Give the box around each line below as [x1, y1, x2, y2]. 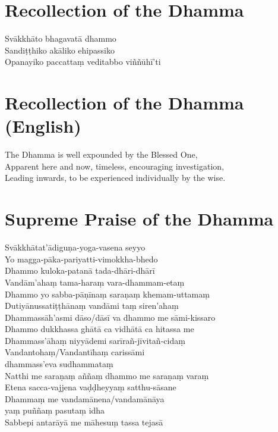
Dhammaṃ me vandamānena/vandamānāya [5, 392, 165, 405]
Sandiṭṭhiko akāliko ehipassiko [5, 43, 115, 56]
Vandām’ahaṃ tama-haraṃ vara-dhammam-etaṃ [5, 276, 185, 288]
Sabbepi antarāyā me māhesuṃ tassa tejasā [5, 416, 163, 428]
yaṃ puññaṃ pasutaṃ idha [5, 404, 105, 417]
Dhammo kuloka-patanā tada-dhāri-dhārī [5, 264, 155, 277]
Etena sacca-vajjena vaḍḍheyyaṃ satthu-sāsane [5, 381, 176, 393]
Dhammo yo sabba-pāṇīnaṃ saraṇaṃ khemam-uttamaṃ [5, 287, 210, 300]
